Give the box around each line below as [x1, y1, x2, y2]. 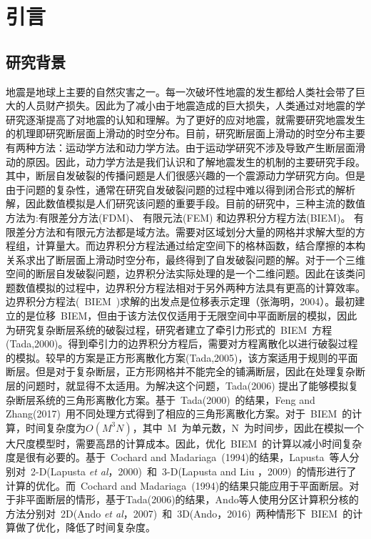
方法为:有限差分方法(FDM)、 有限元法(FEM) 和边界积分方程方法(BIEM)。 [6, 209, 351, 224]
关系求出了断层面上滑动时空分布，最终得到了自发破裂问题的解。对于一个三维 [6, 252, 365, 267]
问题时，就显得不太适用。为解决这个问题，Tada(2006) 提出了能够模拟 [25, 378, 349, 393]
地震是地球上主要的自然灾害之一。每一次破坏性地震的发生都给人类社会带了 [6, 84, 355, 99]
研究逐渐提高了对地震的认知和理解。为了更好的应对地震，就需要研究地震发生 [6, 112, 365, 127]
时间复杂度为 [25, 420, 86, 435]
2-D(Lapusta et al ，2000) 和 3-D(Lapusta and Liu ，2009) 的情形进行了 [30, 464, 357, 479]
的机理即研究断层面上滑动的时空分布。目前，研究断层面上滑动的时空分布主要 [6, 126, 365, 141]
